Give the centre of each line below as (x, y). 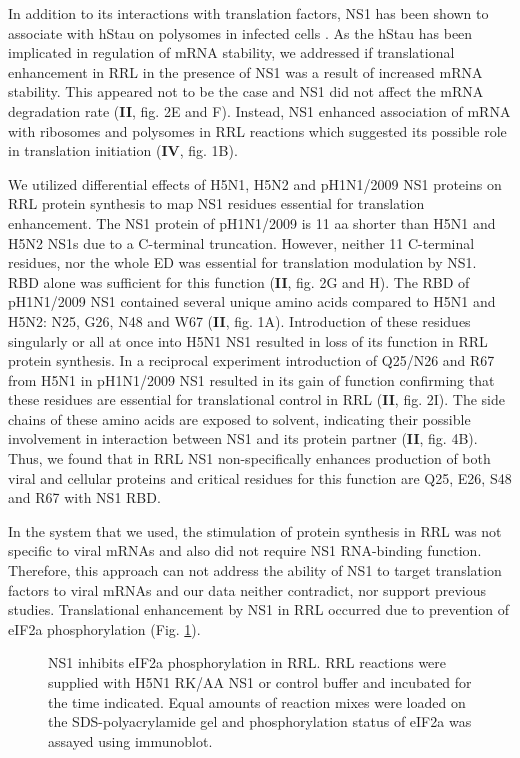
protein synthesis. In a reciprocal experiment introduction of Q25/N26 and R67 (251, 360)
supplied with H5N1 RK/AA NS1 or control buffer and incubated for (260, 682)
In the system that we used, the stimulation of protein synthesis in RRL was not (255, 530)
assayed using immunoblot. (130, 740)
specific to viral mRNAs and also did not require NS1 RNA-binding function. (245, 550)
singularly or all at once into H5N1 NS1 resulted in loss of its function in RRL (248, 340)
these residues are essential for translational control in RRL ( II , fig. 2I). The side (256, 399)
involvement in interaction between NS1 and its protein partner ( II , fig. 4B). (243, 438)
